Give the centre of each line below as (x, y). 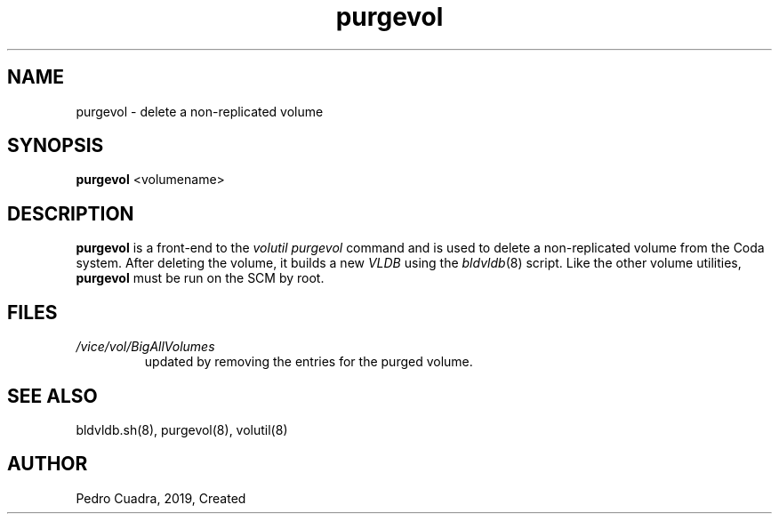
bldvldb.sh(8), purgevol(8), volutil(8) (182, 429)
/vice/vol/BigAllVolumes (145, 347)
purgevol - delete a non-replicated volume (200, 111)
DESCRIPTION (71, 213)
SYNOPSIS (56, 146)
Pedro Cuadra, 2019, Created (161, 498)
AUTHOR (48, 464)
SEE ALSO (52, 396)
